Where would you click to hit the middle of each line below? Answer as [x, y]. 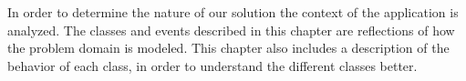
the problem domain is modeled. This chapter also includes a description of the [228, 48]
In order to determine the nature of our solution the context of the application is [233, 12]
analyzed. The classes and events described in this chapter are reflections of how [231, 30]
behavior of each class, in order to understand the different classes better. [212, 65]
